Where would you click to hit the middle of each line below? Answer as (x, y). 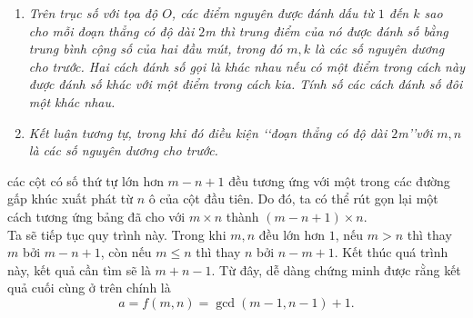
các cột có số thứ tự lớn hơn (86, 180)
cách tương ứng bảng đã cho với (96, 216)
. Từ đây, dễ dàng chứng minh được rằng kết (336, 269)
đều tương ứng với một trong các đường (339, 180)
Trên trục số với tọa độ (93, 13)
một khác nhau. (72, 101)
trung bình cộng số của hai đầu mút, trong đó (156, 49)
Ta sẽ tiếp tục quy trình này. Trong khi (117, 234)
